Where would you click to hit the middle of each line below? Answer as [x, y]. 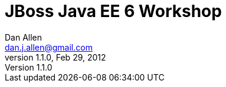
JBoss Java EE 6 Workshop [113, 11]
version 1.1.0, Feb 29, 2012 [55, 57]
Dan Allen [24, 37]
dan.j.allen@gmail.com [49, 47]
